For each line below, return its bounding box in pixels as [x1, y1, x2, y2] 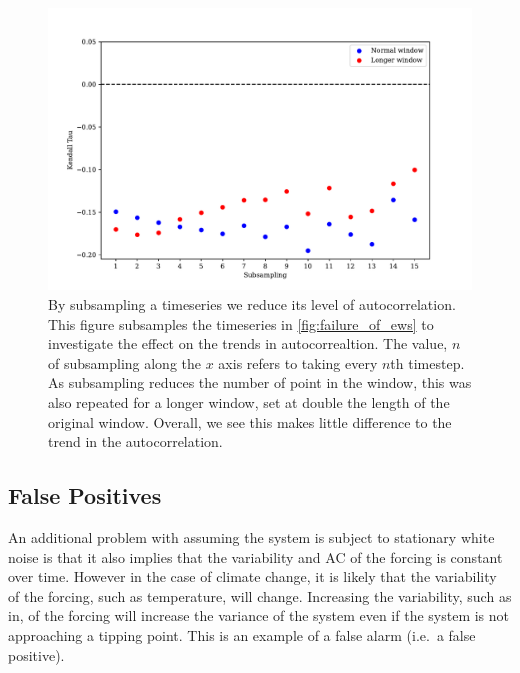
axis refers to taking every [218, 352, 378, 373]
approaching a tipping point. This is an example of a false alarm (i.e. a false [8, 624, 476, 645]
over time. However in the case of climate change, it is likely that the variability [8, 566, 497, 587]
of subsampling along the [48, 352, 202, 373]
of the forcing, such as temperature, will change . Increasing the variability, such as [8, 585, 512, 606]
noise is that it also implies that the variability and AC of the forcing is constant [8, 546, 503, 567]
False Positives [8, 480, 162, 511]
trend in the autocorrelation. [48, 431, 223, 452]
